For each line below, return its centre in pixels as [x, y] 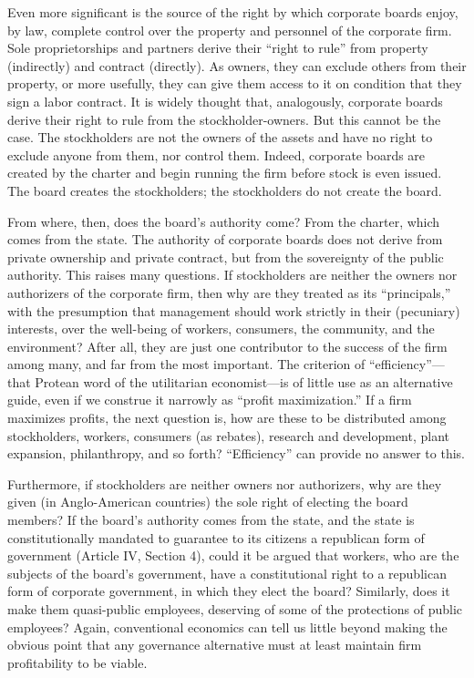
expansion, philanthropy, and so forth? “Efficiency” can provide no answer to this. [236, 453]
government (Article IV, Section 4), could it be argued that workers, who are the [233, 555]
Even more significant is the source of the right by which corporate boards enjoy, [233, 12]
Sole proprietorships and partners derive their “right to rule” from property [218, 48]
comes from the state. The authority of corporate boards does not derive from [225, 239]
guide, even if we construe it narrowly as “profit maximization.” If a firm [210, 400]
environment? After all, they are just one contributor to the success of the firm [227, 346]
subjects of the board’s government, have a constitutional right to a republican [227, 573]
